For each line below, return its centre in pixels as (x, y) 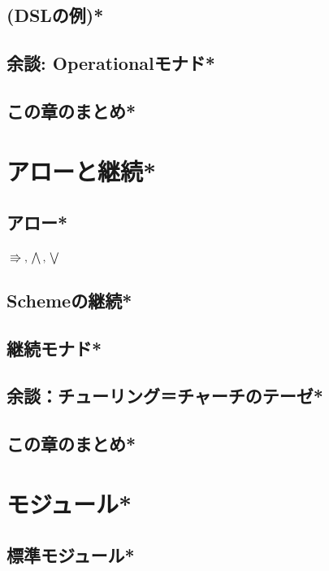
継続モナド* (54, 348)
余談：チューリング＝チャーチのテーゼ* (165, 396)
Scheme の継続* (69, 300)
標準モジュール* (71, 555)
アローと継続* (82, 170)
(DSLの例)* (55, 15)
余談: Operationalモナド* (111, 63)
